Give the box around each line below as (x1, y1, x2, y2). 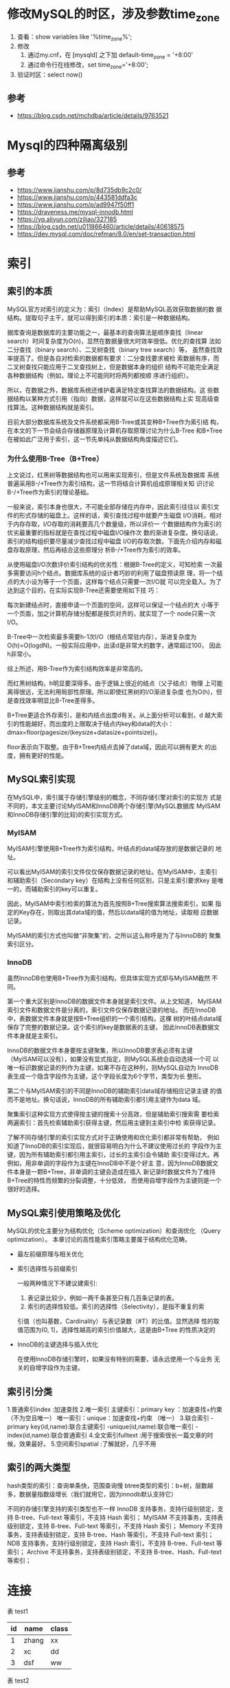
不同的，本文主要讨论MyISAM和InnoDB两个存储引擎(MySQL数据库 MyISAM (7, 802, 221, 810)
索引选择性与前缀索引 (16, 1264, 78, 1273)
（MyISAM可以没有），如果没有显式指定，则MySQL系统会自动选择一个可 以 (7, 1055, 219, 1063)
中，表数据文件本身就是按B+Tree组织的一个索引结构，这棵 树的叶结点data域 (7, 1014, 222, 1023)
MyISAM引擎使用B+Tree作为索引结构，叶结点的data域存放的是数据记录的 (7, 844, 214, 853)
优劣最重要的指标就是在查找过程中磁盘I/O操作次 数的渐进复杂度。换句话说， (7, 528, 222, 537)
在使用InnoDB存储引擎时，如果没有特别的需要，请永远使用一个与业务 (16, 1355, 213, 1364)
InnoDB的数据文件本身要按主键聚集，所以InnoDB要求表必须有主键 (7, 1046, 193, 1054)
